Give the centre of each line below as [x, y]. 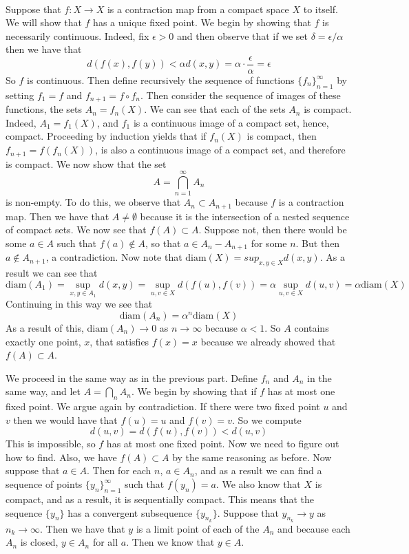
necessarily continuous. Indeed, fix [77, 35]
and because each [314, 528]
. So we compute [266, 419]
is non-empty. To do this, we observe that [93, 202]
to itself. [321, 9]
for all [105, 542]
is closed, [39, 542]
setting [20, 95]
